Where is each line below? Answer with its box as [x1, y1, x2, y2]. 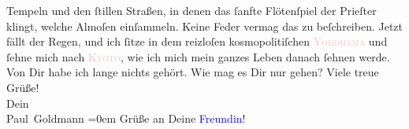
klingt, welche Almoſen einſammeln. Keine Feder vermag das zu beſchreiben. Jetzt [6, 17, 403, 34]
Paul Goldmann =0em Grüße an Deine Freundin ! [6, 110, 246, 127]
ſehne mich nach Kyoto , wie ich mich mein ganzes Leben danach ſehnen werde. [6, 48, 390, 64]
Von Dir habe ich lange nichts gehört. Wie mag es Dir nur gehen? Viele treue [6, 64, 379, 80]
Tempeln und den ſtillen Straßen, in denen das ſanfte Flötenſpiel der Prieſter [6, 2, 377, 18]
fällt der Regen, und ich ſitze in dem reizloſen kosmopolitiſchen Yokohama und [6, 33, 388, 50]
